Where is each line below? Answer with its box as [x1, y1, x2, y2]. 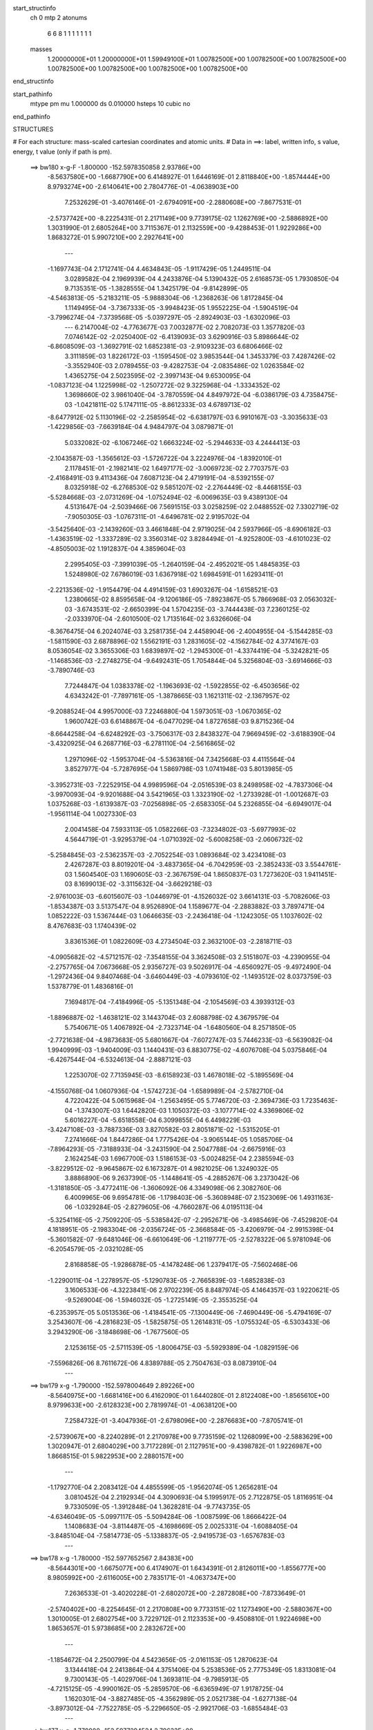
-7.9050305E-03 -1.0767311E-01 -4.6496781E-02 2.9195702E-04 [64, 512, 250, 520]
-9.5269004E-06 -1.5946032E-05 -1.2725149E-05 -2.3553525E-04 [64, 1295, 258, 1304]
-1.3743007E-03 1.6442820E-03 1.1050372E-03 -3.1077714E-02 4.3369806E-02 [73, 1106, 304, 1114]
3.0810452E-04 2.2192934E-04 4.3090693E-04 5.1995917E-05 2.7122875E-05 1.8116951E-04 [64, 1493, 334, 1501]
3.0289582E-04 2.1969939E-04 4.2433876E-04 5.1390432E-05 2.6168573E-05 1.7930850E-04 [64, 274, 339, 283]
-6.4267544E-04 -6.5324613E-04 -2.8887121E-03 [47, 1055, 191, 1064]
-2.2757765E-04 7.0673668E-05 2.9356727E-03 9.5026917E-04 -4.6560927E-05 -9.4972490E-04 [47, 963, 332, 971]
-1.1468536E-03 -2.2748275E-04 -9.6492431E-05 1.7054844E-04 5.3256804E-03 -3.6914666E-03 [47, 656, 332, 664]
